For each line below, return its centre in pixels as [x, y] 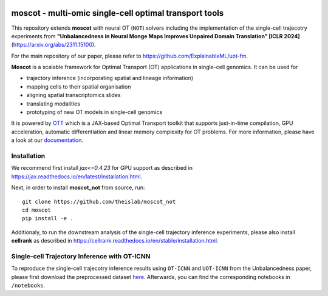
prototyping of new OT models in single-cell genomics [94, 112]
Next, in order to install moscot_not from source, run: [78, 187]
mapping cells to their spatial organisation [79, 86]
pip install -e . [48, 219]
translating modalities [53, 104]
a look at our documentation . [47, 140]
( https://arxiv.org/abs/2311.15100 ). [54, 45]
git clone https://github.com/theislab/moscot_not [99, 201]
